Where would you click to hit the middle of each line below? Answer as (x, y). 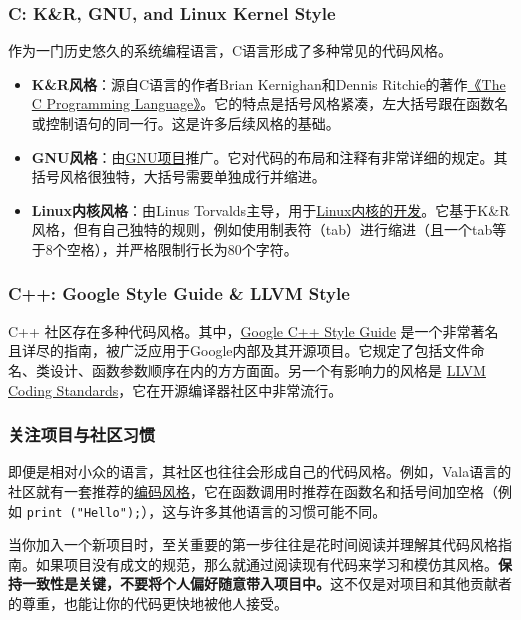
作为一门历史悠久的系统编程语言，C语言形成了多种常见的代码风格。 (230, 50)
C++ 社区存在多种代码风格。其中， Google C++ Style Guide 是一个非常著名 (253, 330)
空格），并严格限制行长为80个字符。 (182, 248)
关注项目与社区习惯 (82, 434)
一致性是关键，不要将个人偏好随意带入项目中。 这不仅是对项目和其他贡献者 (266, 583)
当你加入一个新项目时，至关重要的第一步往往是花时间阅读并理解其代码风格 (253, 544)
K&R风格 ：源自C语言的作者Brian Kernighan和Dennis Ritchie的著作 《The (268, 83)
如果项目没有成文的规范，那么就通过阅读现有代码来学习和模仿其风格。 (266, 563)
